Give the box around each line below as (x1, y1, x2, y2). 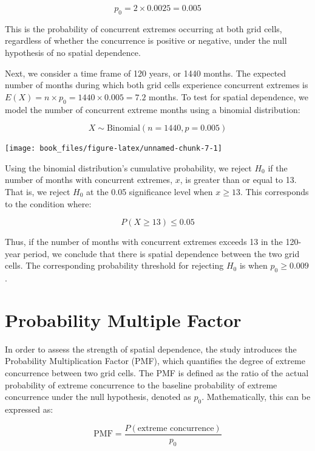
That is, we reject (5, 185, 70, 198)
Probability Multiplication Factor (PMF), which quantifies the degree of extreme (5, 354, 305, 367)
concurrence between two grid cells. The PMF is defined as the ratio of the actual (5, 367, 309, 379)
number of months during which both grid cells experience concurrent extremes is (5, 78, 308, 91)
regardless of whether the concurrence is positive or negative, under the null (5, 34, 287, 47)
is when (239, 259, 268, 272)
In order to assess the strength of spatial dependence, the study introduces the (5, 342, 297, 355)
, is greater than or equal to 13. (180, 173, 297, 186)
